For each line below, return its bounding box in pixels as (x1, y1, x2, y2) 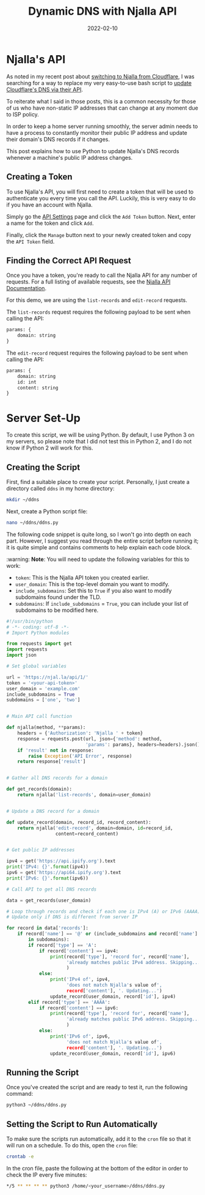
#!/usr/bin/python (6, 618, 53, 624)
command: (6, 1090, 34, 1098)
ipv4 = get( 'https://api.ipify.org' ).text (6, 858, 116, 864)
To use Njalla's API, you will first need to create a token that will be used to (6, 188, 194, 195)
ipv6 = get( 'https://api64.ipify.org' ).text (6, 870, 121, 876)
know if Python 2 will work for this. (6, 444, 93, 451)
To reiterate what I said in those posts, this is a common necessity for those (6, 97, 196, 105)
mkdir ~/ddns (6, 497, 40, 503)
